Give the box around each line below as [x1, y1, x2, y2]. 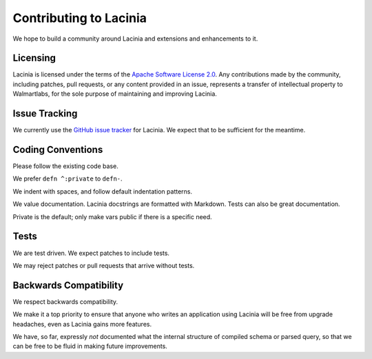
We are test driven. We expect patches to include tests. [12, 249, 170, 257]
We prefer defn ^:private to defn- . [12, 174, 123, 183]
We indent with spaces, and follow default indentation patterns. [12, 187, 193, 196]
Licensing [12, 52, 56, 64]
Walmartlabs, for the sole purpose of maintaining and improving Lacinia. [12, 90, 217, 98]
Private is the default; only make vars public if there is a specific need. [12, 212, 213, 220]
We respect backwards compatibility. [12, 297, 118, 306]
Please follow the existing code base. [12, 162, 118, 170]
